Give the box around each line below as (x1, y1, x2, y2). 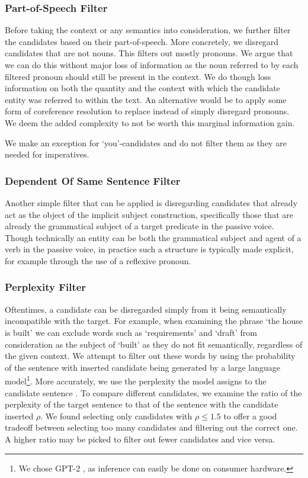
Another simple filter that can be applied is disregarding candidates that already (5, 196, 298, 208)
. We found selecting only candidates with (40, 409, 192, 422)
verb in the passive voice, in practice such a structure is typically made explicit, (5, 243, 294, 255)
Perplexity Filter (5, 280, 86, 294)
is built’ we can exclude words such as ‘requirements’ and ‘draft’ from (5, 326, 258, 338)
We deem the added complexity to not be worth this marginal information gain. (5, 116, 295, 129)
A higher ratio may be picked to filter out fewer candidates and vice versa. (5, 432, 275, 445)
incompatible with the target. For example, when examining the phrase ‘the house (5, 315, 303, 327)
